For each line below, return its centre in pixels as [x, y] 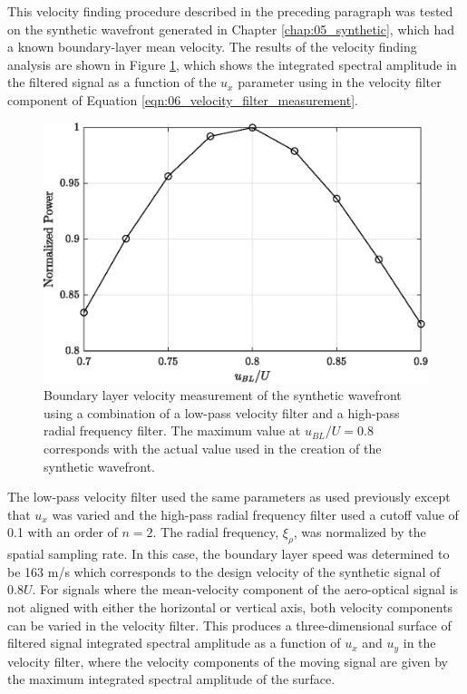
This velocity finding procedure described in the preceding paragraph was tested [230, 11]
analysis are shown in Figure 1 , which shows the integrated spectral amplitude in [232, 64]
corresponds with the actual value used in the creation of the [213, 448]
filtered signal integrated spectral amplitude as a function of [174, 643]
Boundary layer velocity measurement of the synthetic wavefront [223, 395]
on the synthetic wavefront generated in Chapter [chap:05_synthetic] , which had [231, 29]
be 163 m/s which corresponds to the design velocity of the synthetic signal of [224, 571]
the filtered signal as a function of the [112, 82]
